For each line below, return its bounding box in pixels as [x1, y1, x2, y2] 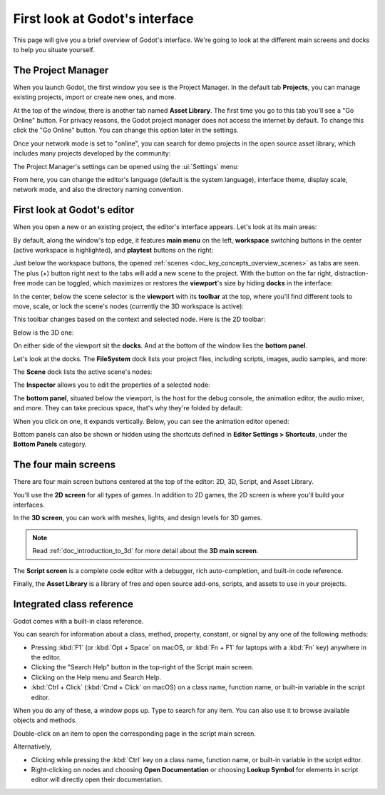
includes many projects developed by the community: [13, 149, 171, 158]
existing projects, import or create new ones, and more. [13, 93, 176, 101]
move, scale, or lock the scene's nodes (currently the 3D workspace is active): [13, 302, 244, 310]
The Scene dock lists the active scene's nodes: [13, 368, 153, 376]
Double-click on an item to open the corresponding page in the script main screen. [13, 729, 257, 738]
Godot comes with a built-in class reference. [13, 617, 144, 625]
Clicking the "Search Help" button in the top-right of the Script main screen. [31, 663, 254, 672]
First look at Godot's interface [13, 11, 194, 26]
